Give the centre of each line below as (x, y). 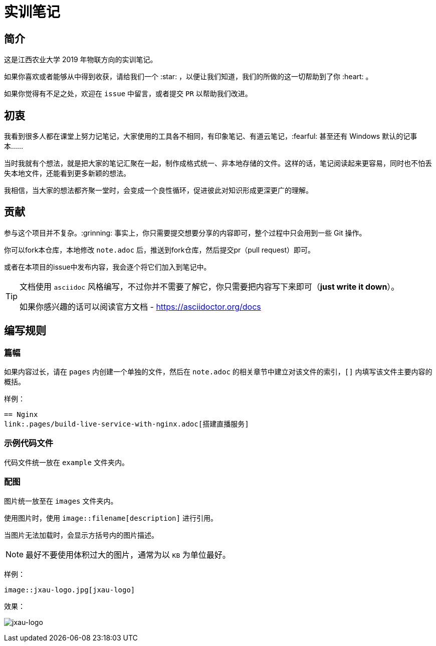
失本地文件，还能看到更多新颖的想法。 (67, 173)
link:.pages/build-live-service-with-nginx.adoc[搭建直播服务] (127, 424)
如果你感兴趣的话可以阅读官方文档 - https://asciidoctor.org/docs (140, 306)
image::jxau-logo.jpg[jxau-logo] (70, 590)
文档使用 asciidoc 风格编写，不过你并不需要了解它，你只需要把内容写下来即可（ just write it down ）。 (209, 286)
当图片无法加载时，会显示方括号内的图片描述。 (81, 535)
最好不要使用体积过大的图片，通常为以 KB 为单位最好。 (128, 555)
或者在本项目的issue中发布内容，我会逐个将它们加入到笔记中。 (107, 267)
